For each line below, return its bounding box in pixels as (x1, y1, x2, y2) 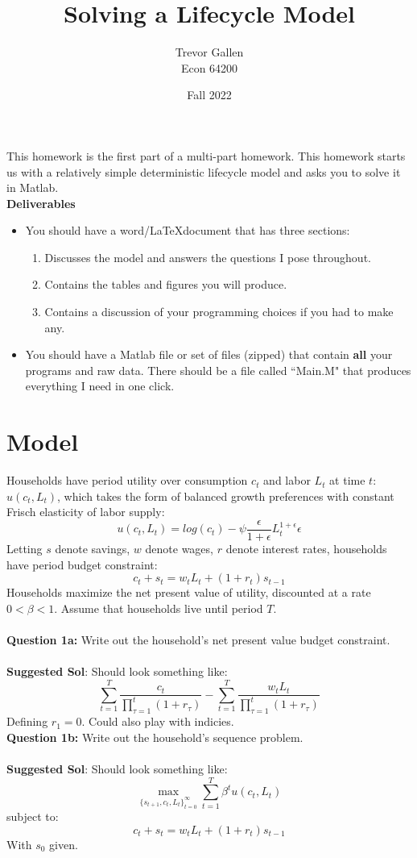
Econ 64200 (180, 59, 238, 76)
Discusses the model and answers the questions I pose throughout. (44, 248, 371, 265)
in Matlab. (6, 179, 59, 196)
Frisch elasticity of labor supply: (6, 503, 165, 520)
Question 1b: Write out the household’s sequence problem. (6, 728, 303, 745)
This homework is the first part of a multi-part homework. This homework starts (6, 147, 406, 164)
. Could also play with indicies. (81, 713, 234, 730)
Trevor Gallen (175, 44, 244, 60)
